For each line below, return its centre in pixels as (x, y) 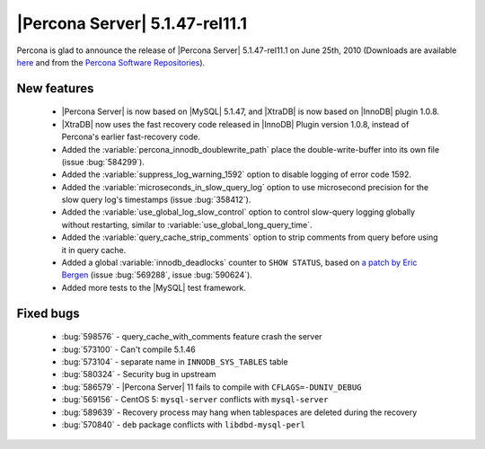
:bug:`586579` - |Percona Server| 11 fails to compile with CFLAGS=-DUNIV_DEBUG (212, 387)
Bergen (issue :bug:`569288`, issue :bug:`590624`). (157, 275)
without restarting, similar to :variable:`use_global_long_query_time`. (187, 224)
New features (55, 88)
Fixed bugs (48, 313)
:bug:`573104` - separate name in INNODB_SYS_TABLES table (175, 362)
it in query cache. (94, 250)
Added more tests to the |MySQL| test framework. (154, 287)
